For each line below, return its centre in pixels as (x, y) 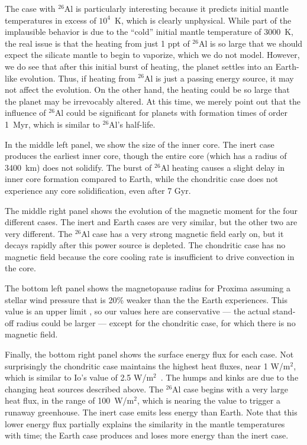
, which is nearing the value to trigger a (209, 400)
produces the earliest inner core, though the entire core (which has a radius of (146, 156)
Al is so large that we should (251, 43)
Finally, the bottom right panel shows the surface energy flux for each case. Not (149, 354)
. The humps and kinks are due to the (230, 377)
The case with (30, 8)
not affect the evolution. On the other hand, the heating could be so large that (147, 90)
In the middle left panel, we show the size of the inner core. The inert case (140, 144)
